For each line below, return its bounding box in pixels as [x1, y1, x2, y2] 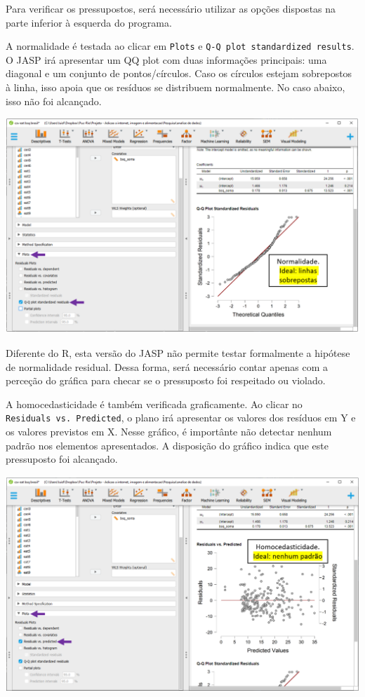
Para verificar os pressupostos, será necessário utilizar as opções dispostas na [6, 1, 336, 15]
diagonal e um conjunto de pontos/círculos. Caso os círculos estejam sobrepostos [6, 66, 352, 81]
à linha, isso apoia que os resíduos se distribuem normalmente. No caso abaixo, [6, 80, 345, 95]
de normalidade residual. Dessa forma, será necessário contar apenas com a [6, 359, 328, 374]
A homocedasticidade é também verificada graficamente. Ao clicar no [6, 396, 303, 411]
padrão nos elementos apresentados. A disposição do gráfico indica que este [6, 438, 328, 452]
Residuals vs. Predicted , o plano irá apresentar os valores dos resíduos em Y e [6, 410, 356, 425]
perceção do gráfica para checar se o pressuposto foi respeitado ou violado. [6, 373, 326, 388]
